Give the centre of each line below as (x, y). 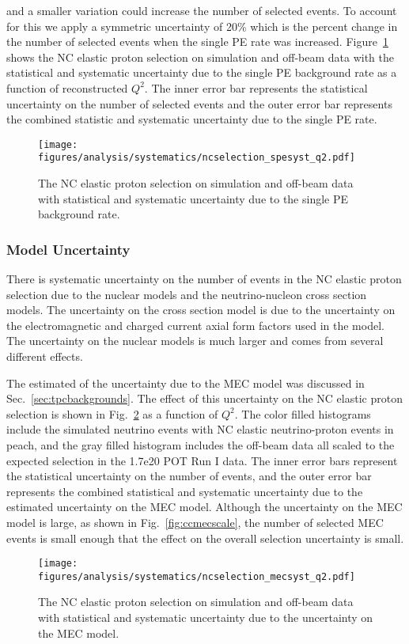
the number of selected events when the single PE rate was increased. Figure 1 (197, 42)
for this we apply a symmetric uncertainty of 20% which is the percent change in (202, 26)
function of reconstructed (67, 87)
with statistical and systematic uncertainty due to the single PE (193, 198)
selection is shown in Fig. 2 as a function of (112, 413)
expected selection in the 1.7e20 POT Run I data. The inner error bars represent (202, 460)
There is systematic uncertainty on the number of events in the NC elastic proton (204, 279)
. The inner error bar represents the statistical (256, 87)
